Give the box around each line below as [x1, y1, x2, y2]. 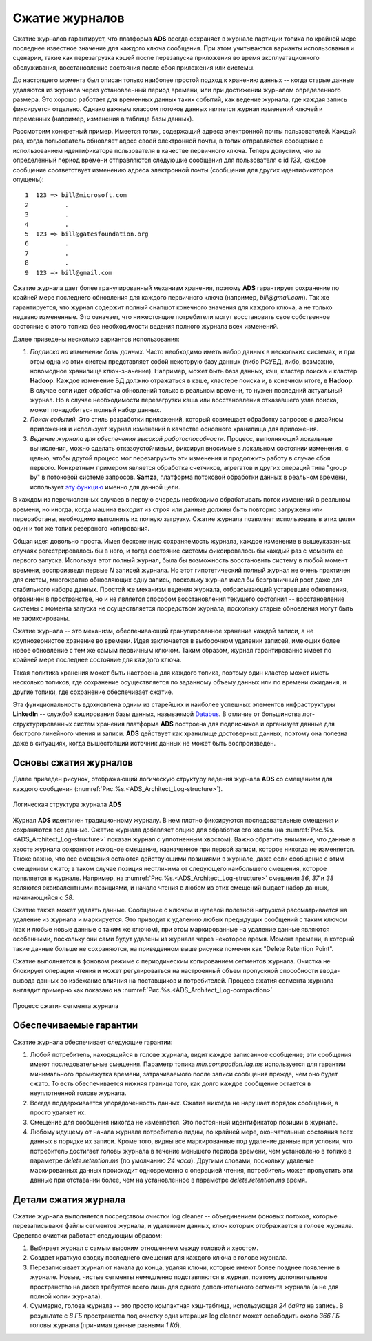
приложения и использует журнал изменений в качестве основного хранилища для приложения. [30, 424, 319, 433]
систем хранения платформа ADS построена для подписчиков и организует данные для [73, 719, 335, 728]
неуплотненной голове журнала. [30, 1089, 127, 1097]
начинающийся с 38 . [12, 893, 74, 901]
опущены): [12, 176, 44, 184]
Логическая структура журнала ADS [12, 800, 122, 809]
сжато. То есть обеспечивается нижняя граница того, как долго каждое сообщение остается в [30, 1079, 311, 1088]
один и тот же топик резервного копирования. [12, 524, 149, 533]
